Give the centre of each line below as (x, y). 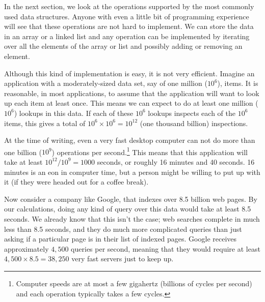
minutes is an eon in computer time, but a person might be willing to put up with (132, 172)
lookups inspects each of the (192, 113)
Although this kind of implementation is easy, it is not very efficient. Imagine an (129, 73)
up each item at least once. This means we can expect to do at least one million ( (131, 103)
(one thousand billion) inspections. (194, 123)
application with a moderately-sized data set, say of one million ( (106, 83)
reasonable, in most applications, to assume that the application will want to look (132, 93)
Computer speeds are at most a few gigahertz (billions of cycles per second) (134, 283)
